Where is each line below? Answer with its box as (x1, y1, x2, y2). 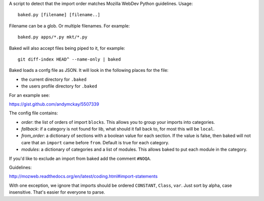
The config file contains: (9, 110, 58, 116)
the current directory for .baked (21, 76, 87, 82)
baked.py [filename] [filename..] (18, 12, 100, 18)
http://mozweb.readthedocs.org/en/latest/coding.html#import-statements (9, 174, 158, 179)
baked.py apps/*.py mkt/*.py (18, 34, 88, 40)
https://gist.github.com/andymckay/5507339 (9, 101, 100, 107)
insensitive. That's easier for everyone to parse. (9, 189, 105, 195)
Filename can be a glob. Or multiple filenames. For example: (9, 22, 130, 29)
